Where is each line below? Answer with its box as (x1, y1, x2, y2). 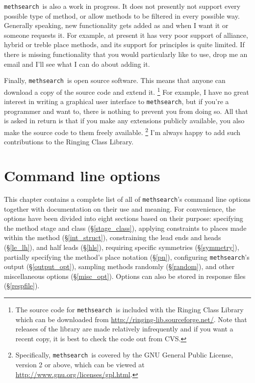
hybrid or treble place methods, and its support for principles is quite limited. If (4, 39, 245, 50)
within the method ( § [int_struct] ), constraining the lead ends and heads (4, 232, 221, 243)
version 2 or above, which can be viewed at (15, 359, 145, 370)
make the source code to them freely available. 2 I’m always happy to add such (4, 125, 241, 137)
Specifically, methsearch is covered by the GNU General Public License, (15, 350, 233, 360)
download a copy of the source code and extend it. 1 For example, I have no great (4, 85, 249, 97)
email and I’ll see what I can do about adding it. (4, 58, 150, 69)
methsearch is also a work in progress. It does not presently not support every (4, 1, 241, 11)
